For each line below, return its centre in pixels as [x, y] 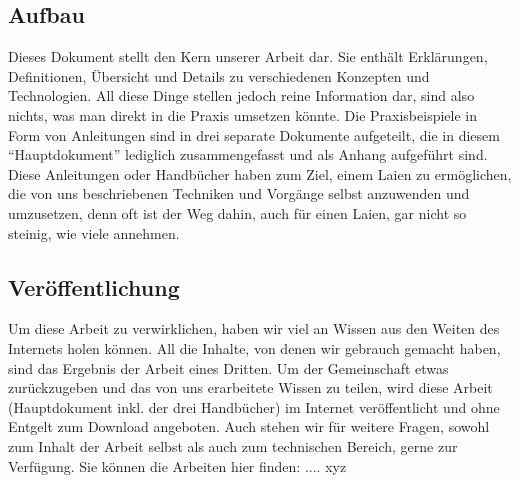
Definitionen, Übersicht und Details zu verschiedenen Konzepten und [219, 75]
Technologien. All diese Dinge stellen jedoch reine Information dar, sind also [241, 95]
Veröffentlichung [94, 286]
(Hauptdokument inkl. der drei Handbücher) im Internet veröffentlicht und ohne [254, 406]
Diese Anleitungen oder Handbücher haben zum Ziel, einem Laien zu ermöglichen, [260, 173]
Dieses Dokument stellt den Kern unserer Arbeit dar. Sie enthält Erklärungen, [248, 56]
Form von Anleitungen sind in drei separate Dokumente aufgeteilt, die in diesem [254, 134]
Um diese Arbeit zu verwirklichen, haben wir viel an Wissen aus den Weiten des [254, 328]
